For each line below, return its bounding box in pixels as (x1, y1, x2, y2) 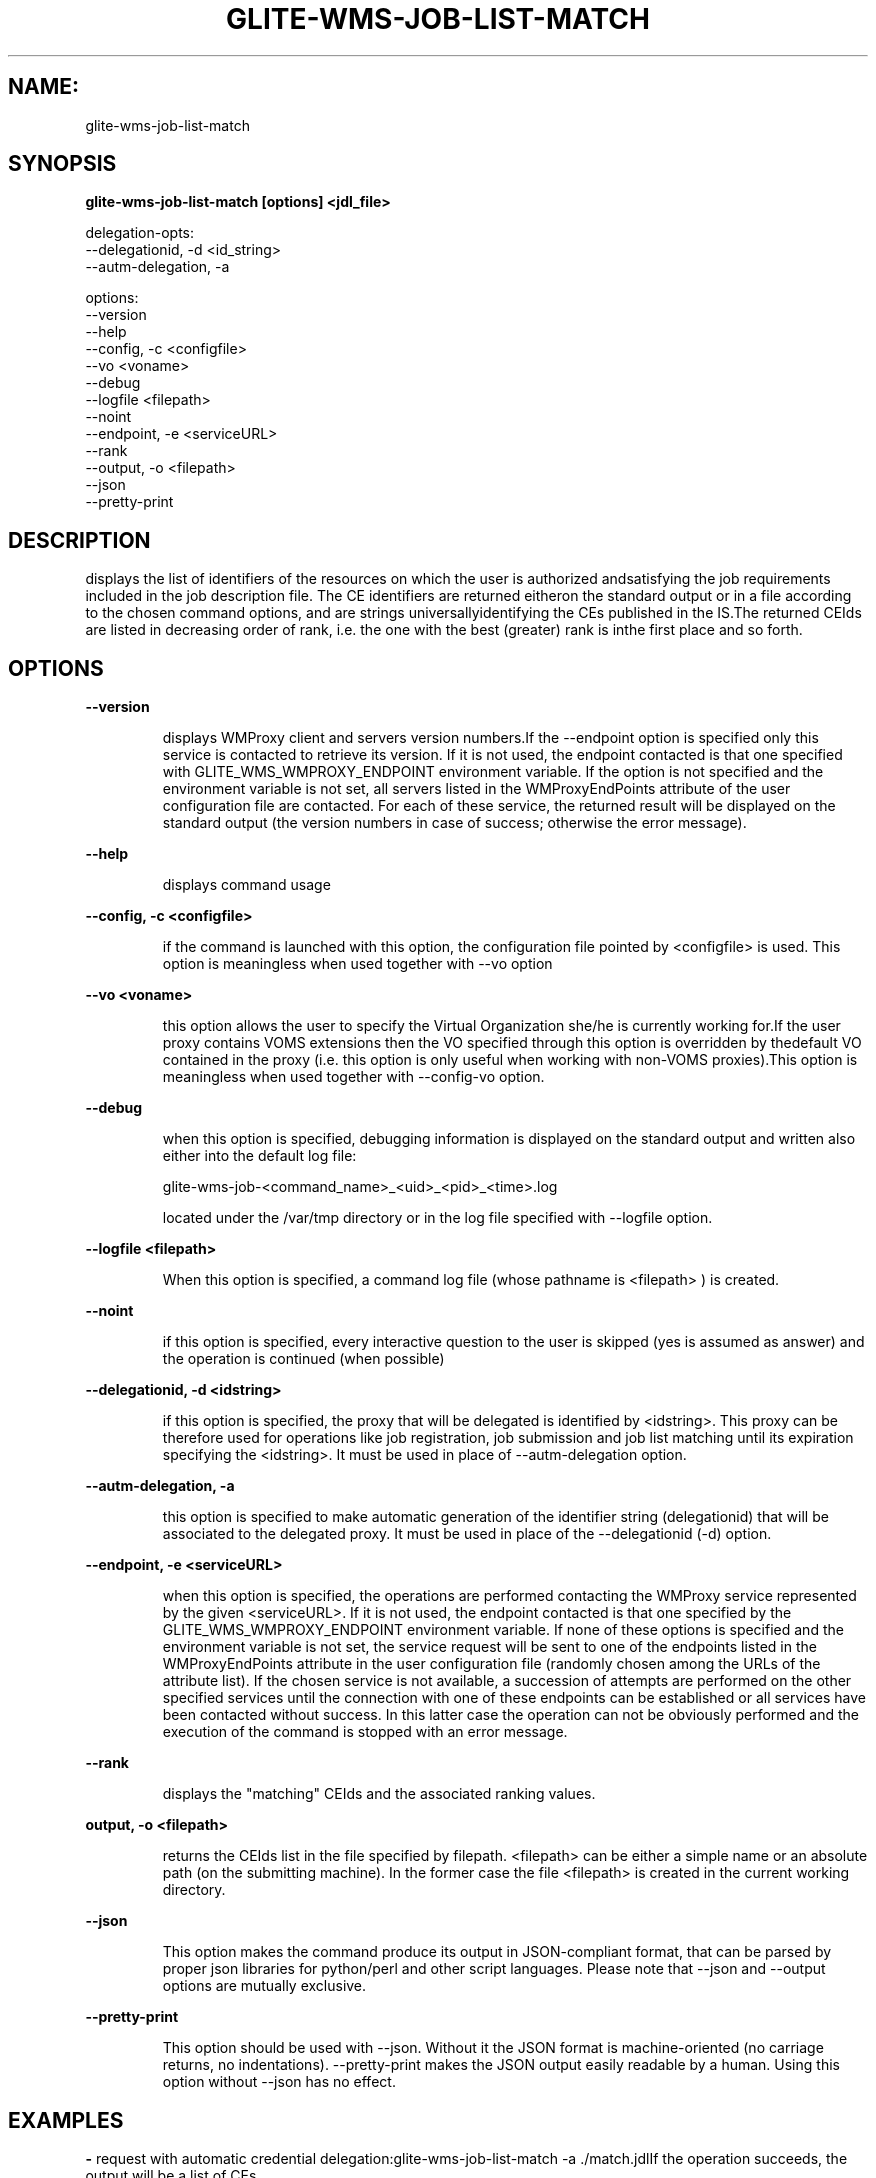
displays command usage (162, 876, 331, 894)
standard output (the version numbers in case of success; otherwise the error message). (162, 814, 747, 832)
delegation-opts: (85, 224, 195, 242)
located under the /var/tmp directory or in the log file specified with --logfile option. (162, 1209, 713, 1227)
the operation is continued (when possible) (162, 1350, 445, 1368)
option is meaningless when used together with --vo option (162, 955, 553, 973)
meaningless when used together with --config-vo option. (162, 1068, 545, 1086)
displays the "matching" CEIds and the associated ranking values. (162, 1785, 596, 1803)
